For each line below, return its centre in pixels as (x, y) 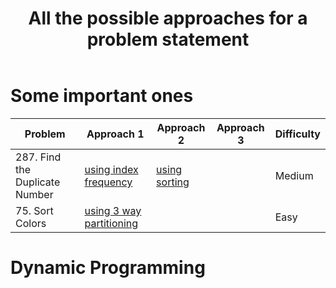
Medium (294, 175)
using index (111, 169)
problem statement (168, 39)
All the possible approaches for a (168, 18)
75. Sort (34, 210)
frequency (108, 182)
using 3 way (113, 210)
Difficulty (297, 134)
